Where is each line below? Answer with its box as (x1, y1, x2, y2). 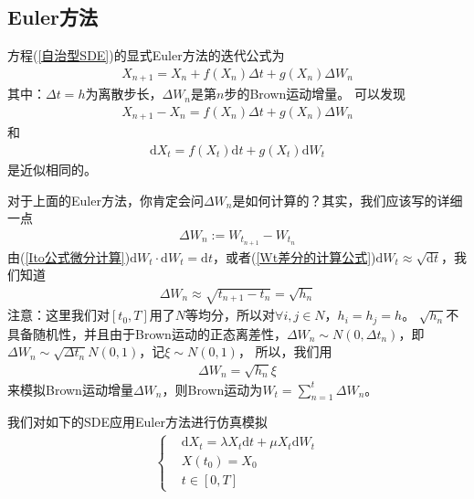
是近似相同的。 (7, 159, 97, 178)
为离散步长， (85, 84, 163, 103)
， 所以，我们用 (237, 342, 332, 361)
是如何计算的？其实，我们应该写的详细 (232, 190, 463, 209)
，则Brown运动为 (162, 379, 263, 398)
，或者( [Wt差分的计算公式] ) (212, 247, 376, 266)
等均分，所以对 (185, 305, 276, 324)
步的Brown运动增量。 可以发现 (224, 84, 406, 103)
